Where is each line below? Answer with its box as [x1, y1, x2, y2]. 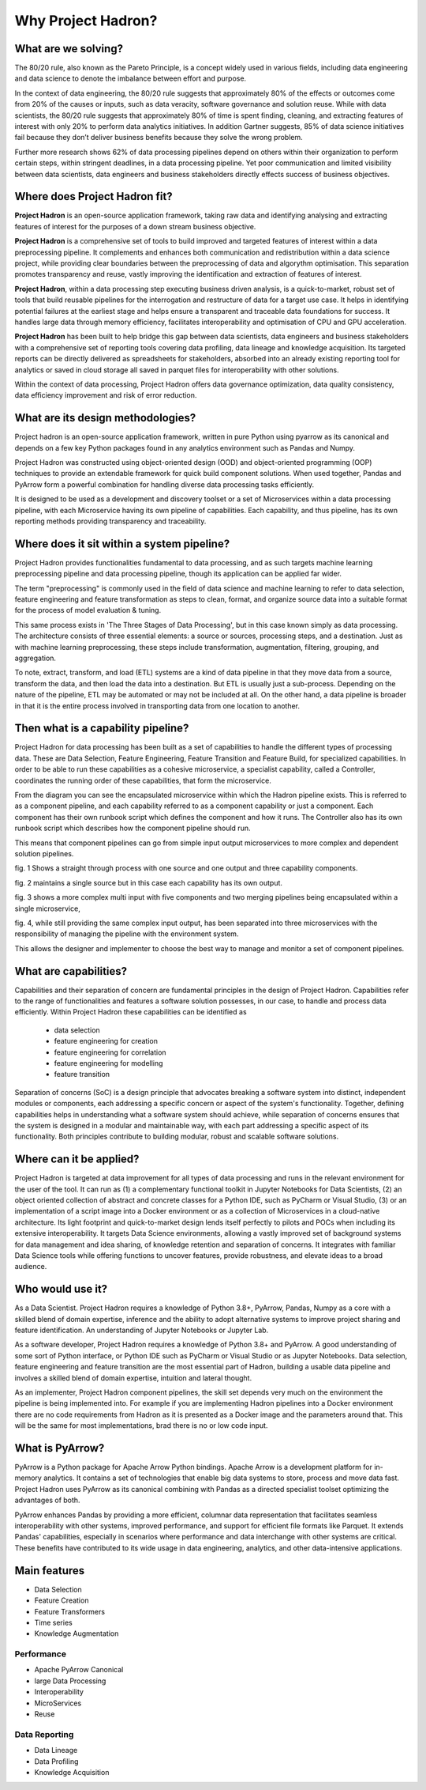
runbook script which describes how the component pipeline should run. [14, 823, 251, 833]
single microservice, [14, 904, 80, 913]
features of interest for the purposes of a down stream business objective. [14, 221, 256, 231]
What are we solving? [14, 42, 124, 55]
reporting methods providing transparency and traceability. [14, 516, 207, 526]
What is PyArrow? [14, 1441, 105, 1455]
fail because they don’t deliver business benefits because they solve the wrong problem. [14, 133, 303, 142]
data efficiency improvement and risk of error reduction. [14, 391, 197, 400]
